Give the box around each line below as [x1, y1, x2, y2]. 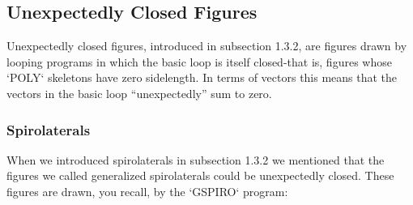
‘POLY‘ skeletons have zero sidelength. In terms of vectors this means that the [6, 69, 398, 86]
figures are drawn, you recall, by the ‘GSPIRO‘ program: [6, 182, 288, 199]
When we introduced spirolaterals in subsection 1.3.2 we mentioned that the [6, 151, 385, 168]
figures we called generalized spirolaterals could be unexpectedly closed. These [6, 167, 394, 184]
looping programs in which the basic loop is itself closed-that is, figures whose [6, 53, 392, 70]
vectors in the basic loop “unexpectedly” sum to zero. [6, 84, 272, 101]
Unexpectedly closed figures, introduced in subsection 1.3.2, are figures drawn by [6, 37, 407, 54]
